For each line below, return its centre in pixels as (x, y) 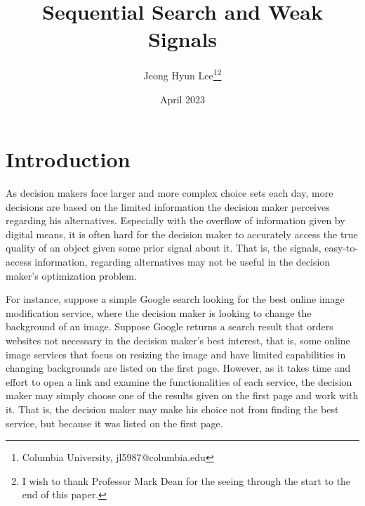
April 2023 (182, 99)
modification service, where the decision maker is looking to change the (159, 312)
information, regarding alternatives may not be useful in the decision (182, 262)
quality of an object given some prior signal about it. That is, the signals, (164, 248)
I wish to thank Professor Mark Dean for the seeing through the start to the (186, 480)
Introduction (68, 159)
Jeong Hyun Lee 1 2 (182, 74)
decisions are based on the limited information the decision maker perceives (168, 206)
